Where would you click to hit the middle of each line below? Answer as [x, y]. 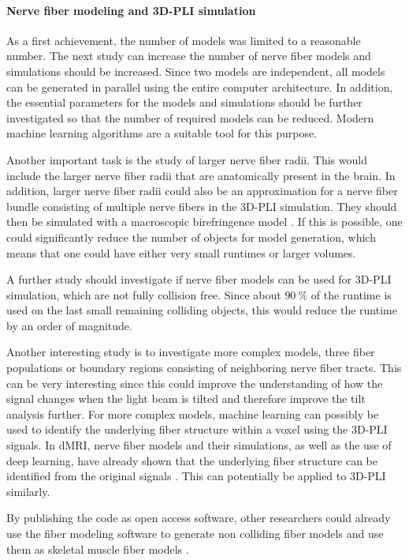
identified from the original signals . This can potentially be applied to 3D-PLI [196, 476]
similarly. [28, 491]
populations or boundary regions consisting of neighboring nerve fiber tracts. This [204, 368]
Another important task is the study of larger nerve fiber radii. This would [187, 159]
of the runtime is [351, 294]
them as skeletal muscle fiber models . [98, 549]
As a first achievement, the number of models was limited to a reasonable [184, 40]
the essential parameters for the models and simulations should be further [184, 102]
